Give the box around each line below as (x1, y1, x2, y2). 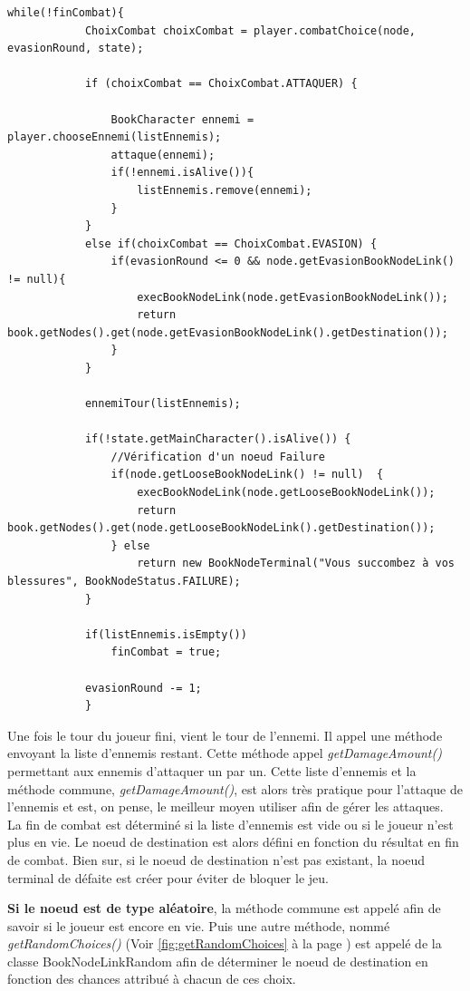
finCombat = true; (110, 646, 222, 659)
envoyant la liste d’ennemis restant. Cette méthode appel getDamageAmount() (7, 743, 442, 763)
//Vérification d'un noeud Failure (110, 450, 325, 463)
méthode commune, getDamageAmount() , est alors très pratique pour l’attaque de (7, 779, 463, 798)
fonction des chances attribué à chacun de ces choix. (7, 969, 296, 988)
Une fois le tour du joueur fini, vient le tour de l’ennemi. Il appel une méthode (7, 725, 443, 744)
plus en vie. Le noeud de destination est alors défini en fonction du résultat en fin (7, 832, 459, 851)
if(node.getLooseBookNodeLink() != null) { (110, 468, 384, 481)
